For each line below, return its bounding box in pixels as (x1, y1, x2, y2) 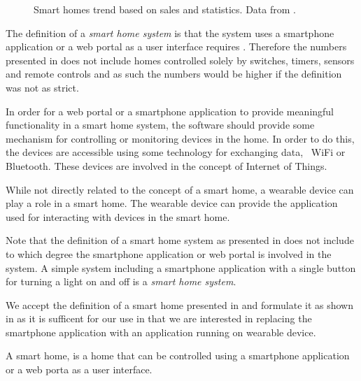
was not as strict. (6, 80, 79, 94)
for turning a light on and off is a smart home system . (6, 274, 236, 289)
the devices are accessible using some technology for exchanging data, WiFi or (6, 145, 346, 159)
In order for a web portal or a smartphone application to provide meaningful (6, 103, 334, 118)
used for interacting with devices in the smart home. (6, 209, 230, 224)
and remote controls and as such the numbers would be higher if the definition (6, 66, 342, 81)
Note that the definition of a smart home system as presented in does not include (6, 233, 354, 247)
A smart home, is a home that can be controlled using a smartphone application (6, 348, 350, 363)
